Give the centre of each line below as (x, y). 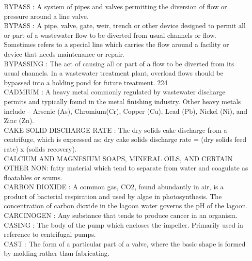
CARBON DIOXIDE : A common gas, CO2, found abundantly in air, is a (114, 187)
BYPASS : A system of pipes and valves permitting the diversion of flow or (116, 6)
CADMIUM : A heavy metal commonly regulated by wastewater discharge (115, 92)
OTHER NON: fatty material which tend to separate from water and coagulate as (126, 168)
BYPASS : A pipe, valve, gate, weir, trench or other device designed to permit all (125, 25)
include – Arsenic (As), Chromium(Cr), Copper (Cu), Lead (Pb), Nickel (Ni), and (126, 111)
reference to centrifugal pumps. (50, 234)
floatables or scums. (33, 177)
